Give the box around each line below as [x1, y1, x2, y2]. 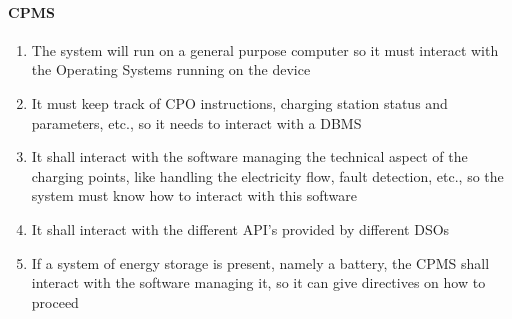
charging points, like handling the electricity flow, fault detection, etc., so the [31, 165, 504, 186]
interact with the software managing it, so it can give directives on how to [31, 272, 486, 293]
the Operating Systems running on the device [31, 59, 311, 80]
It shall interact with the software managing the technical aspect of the [31, 146, 468, 167]
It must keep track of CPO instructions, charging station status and [31, 92, 448, 113]
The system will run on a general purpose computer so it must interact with [31, 39, 499, 60]
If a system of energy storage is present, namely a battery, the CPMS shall [31, 252, 490, 273]
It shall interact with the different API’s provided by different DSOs [31, 218, 450, 239]
